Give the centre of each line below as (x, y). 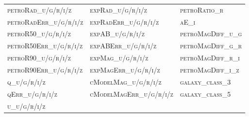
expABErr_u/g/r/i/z (123, 46)
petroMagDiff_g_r (211, 46)
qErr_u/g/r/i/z (32, 94)
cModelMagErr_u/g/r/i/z (132, 94)
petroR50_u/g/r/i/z (39, 34)
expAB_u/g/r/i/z (117, 34)
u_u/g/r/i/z (26, 106)
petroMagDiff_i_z (209, 69)
